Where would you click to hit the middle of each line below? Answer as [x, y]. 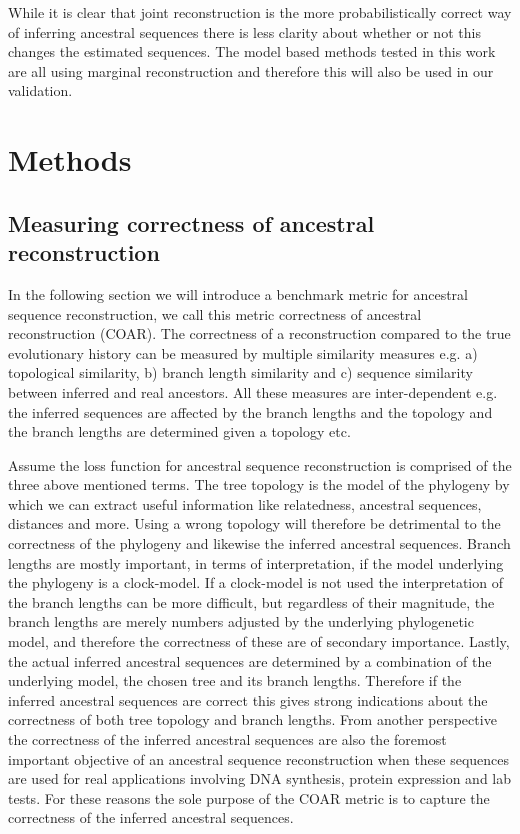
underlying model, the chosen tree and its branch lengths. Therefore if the [235, 680]
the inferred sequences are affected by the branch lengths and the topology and [250, 411]
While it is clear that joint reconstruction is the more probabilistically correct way [260, 12]
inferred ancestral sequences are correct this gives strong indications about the [248, 699]
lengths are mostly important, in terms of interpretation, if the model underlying [256, 562]
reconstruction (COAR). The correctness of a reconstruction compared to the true [259, 333]
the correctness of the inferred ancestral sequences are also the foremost [227, 739]
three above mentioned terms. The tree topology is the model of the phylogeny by [259, 484]
